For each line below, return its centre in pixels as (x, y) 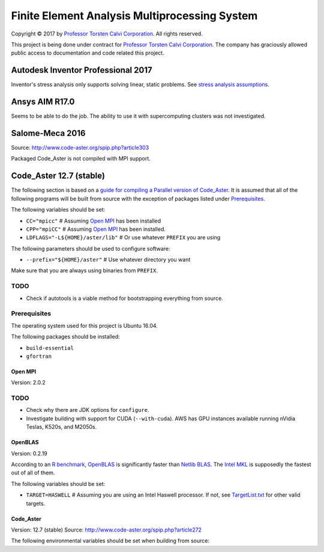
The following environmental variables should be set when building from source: (110, 541)
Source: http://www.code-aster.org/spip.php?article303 (80, 148)
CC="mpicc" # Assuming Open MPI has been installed (94, 221)
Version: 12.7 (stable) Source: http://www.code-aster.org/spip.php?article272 (106, 530)
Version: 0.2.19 (29, 453)
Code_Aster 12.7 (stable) (58, 176)
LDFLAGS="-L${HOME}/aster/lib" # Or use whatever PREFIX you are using (123, 238)
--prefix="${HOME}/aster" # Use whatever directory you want (108, 260)
